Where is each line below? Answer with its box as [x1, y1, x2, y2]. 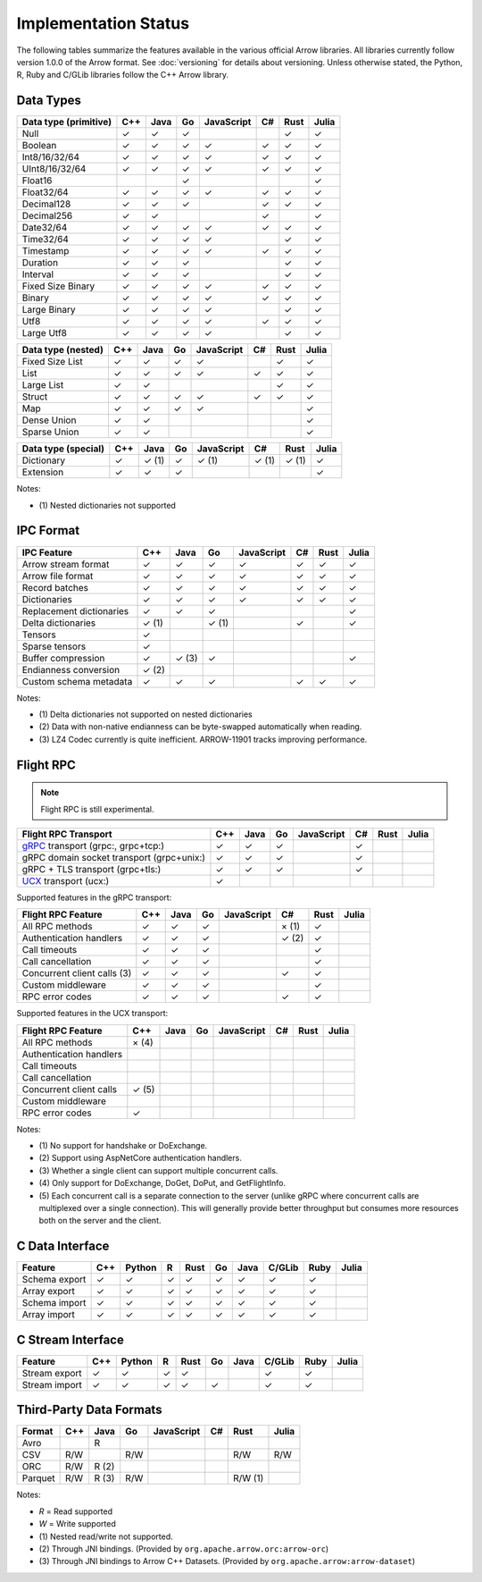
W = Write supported [38, 1519, 116, 1529]
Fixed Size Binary [21, 280, 96, 292]
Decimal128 [21, 198, 71, 210]
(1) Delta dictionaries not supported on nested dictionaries [38, 709, 253, 719]
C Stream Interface [16, 1332, 124, 1347]
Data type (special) [21, 442, 105, 455]
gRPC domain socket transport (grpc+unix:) [21, 851, 205, 863]
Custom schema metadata [21, 675, 133, 687]
